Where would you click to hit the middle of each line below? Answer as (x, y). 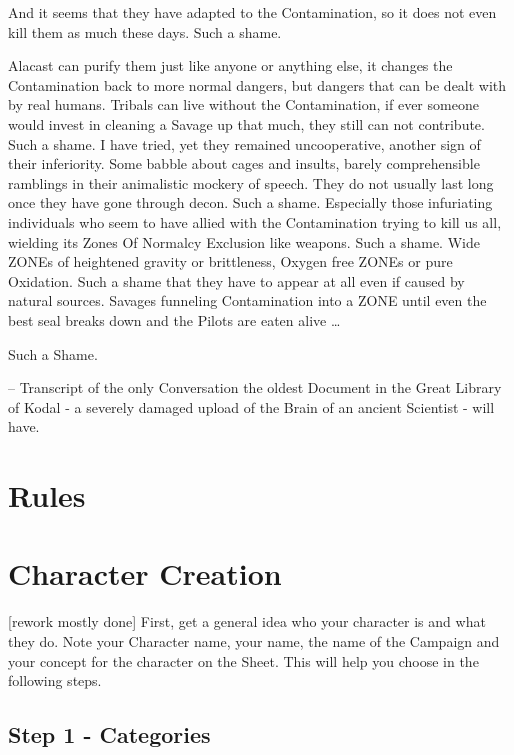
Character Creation (145, 573)
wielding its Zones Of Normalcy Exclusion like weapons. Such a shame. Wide (244, 241)
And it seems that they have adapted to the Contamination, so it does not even (252, 12)
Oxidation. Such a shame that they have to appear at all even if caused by (236, 280)
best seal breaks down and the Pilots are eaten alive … (174, 319)
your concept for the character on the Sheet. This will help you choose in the (243, 660)
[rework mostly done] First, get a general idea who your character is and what (247, 621)
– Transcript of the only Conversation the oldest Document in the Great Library (255, 387)
